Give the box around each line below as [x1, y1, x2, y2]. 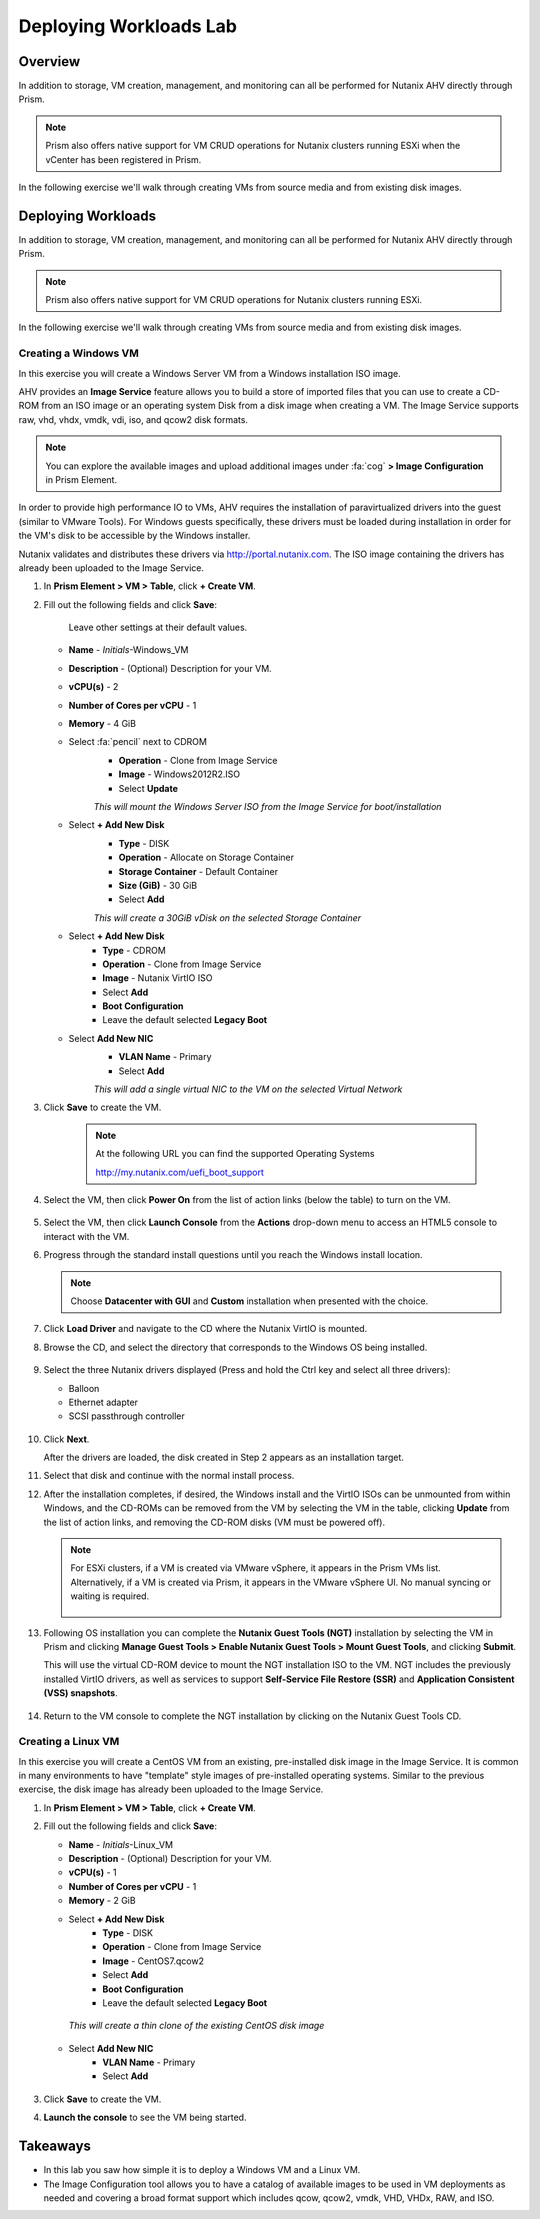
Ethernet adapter [68, 1396, 139, 1408]
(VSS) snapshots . [43, 1687, 119, 1699]
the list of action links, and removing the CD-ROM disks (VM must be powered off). [43, 1516, 385, 1528]
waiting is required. [70, 1590, 150, 1602]
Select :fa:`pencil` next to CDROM [68, 736, 207, 748]
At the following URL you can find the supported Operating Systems [95, 1148, 375, 1160]
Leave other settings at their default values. [68, 621, 248, 634]
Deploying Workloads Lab [18, 15, 237, 37]
